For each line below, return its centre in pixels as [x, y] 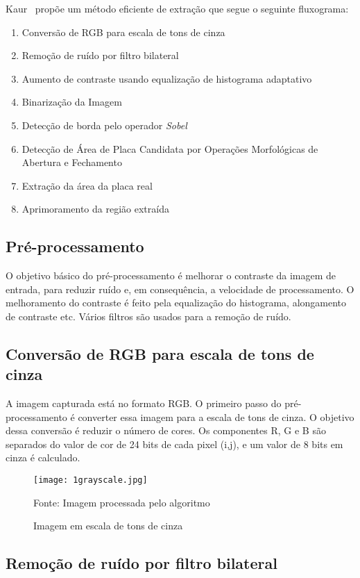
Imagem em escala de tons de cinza [108, 526]
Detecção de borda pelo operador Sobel [104, 125]
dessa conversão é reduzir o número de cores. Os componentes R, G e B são [166, 430]
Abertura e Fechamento [72, 162]
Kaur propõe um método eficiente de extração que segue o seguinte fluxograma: [177, 8]
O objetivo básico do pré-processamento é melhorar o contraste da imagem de [171, 275]
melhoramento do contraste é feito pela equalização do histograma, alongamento [176, 303]
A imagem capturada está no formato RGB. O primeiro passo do [144, 403]
